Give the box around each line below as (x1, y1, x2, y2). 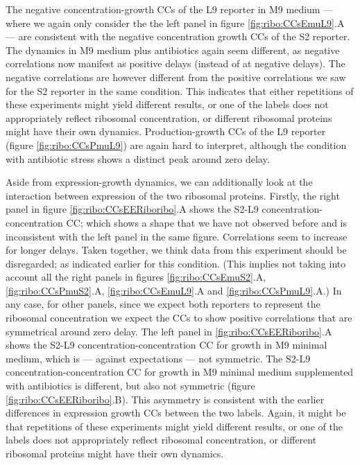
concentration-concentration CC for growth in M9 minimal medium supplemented (6, 365, 354, 379)
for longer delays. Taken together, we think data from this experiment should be (6, 243, 347, 257)
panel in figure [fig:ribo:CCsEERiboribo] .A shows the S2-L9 (6, 202, 259, 216)
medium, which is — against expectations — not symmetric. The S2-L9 (6, 351, 311, 365)
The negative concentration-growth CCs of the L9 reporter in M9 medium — (6, 2, 334, 16)
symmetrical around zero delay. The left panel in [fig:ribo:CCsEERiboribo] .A (6, 324, 332, 338)
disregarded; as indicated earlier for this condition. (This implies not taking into (6, 256, 346, 270)
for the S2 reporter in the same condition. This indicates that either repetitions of (6, 83, 354, 98)
